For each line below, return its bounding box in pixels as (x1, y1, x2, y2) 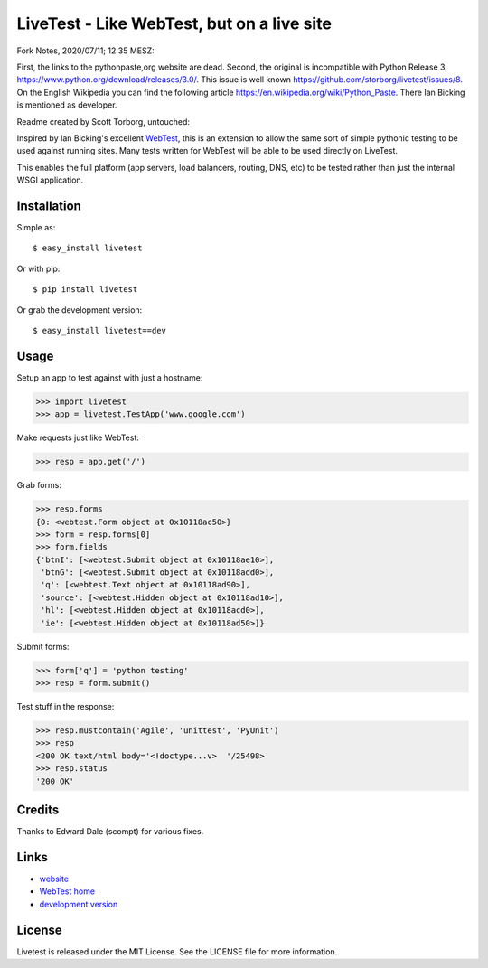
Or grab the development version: (16, 304, 143, 315)
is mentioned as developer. (16, 99, 117, 110)
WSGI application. (16, 174, 84, 185)
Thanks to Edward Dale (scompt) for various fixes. (16, 826, 204, 837)
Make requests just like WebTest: (16, 432, 140, 443)
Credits (16, 802, 60, 817)
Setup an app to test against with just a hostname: (16, 371, 203, 383)
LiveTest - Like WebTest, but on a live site (16, 14, 332, 33)
